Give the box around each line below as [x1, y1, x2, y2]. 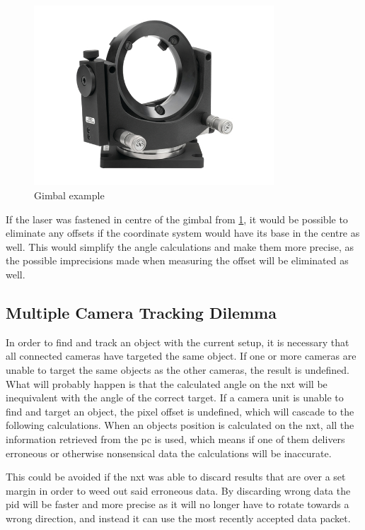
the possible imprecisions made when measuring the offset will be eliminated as [6, 253, 349, 268]
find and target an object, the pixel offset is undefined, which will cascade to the [6, 404, 354, 418]
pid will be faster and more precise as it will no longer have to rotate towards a [6, 497, 349, 512]
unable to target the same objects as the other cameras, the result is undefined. [6, 362, 349, 377]
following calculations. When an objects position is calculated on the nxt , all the [6, 418, 354, 432]
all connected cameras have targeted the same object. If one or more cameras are [6, 348, 357, 363]
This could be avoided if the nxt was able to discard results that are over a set [6, 469, 346, 484]
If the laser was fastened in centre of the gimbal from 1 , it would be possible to [6, 211, 348, 226]
